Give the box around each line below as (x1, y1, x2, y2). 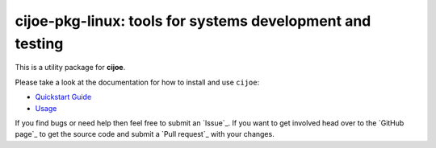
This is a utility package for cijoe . (15, 63, 126, 72)
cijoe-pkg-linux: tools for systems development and (15, 12, 371, 30)
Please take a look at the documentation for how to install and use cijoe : (15, 77, 260, 87)
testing (15, 35, 64, 52)
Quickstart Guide (35, 92, 92, 102)
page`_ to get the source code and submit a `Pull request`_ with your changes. (15, 129, 275, 139)
